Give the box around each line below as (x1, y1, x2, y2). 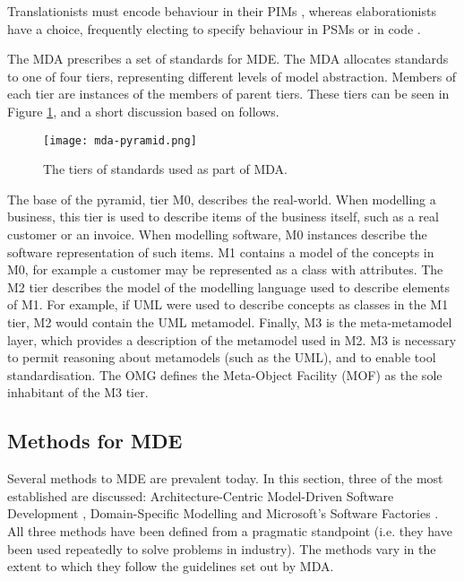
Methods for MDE (7, 427, 183, 455)
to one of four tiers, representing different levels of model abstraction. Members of (7, 66, 457, 85)
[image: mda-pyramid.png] (43, 134, 197, 147)
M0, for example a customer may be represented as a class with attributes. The (7, 260, 443, 279)
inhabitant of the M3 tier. (7, 383, 149, 402)
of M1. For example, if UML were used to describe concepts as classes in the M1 (7, 295, 449, 314)
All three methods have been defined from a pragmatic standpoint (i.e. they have (7, 521, 452, 540)
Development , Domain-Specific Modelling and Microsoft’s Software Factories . (7, 504, 439, 523)
